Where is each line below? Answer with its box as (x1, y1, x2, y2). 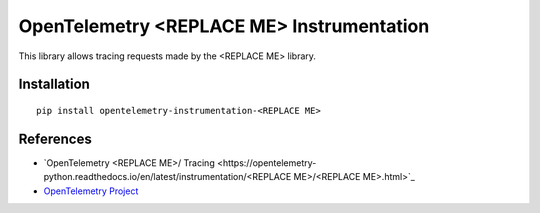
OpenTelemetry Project (43, 185, 139, 197)
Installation (18, 76, 90, 93)
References (18, 130, 92, 147)
